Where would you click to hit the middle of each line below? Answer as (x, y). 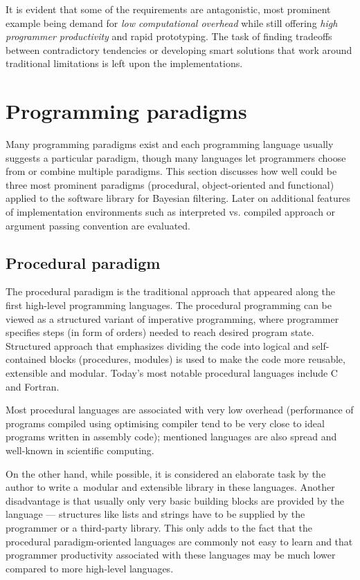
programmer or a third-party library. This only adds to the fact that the (159, 527)
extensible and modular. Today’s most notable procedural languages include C (172, 373)
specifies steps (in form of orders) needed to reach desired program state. (160, 332)
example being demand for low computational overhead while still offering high (172, 22)
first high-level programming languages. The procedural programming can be (169, 305)
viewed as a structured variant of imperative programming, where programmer (172, 318)
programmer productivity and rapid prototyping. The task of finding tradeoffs (169, 36)
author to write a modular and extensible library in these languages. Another (170, 487)
